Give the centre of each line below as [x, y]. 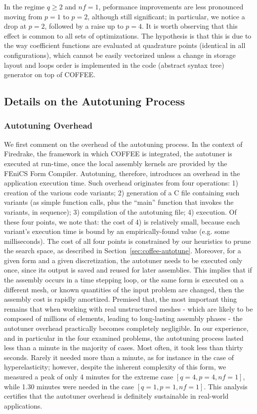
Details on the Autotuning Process [95, 101]
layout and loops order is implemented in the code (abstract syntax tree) [114, 65]
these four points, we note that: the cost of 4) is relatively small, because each [122, 221]
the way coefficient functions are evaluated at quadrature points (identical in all [125, 45]
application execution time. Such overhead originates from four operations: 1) [121, 183]
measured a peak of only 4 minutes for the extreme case [89, 376]
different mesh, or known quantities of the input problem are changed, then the [124, 289]
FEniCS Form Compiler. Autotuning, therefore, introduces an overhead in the [122, 173]
